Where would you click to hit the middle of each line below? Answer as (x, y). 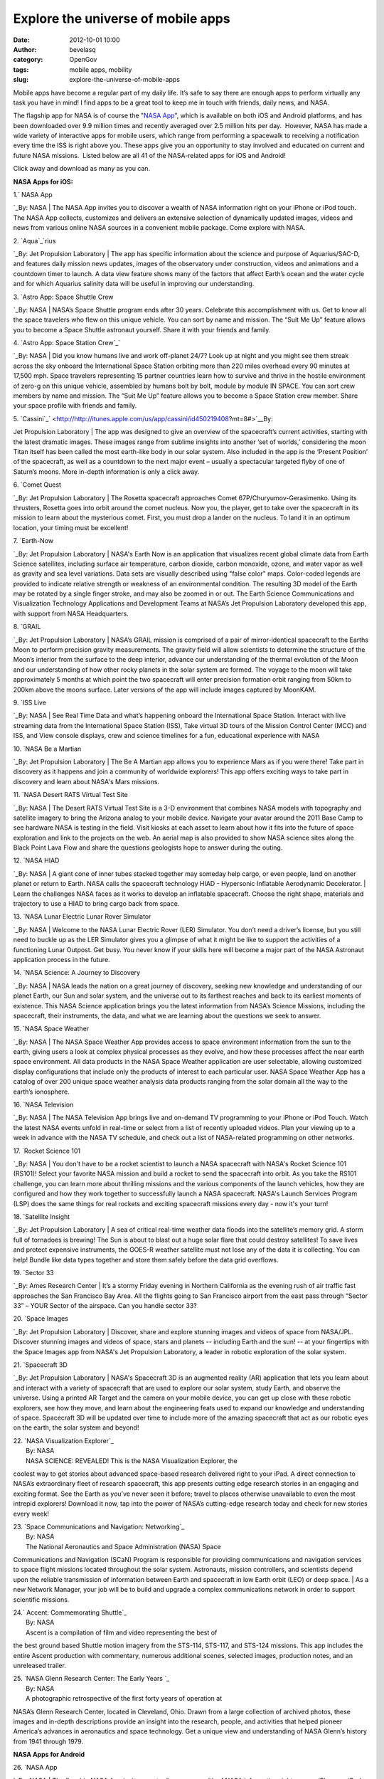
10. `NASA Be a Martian (47, 749)
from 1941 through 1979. (48, 1741)
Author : (25, 49)
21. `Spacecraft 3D (40, 1365)
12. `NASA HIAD (36, 860)
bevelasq (82, 49)
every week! (31, 1514)
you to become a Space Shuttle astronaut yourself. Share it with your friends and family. (142, 329)
